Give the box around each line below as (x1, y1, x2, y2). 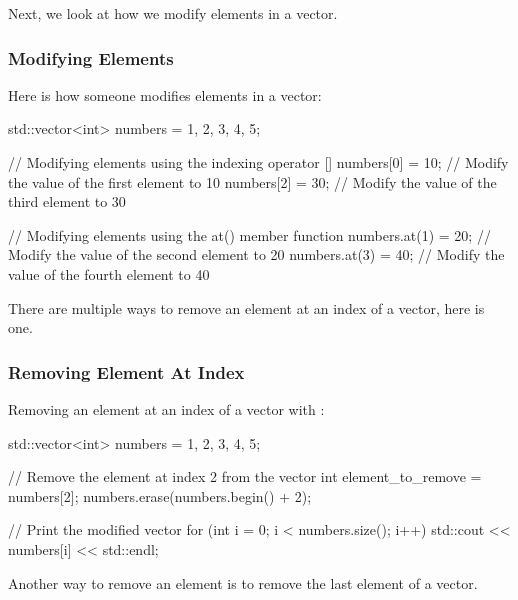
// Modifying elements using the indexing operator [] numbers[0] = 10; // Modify (8, 152, 509, 172)
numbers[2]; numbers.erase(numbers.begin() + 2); (8, 485, 312, 506)
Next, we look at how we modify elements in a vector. (8, 3, 338, 23)
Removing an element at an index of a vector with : (8, 398, 325, 419)
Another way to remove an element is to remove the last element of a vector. (8, 572, 478, 593)
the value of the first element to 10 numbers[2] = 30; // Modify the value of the (8, 171, 497, 192)
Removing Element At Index (8, 359, 245, 384)
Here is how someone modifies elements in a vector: (8, 84, 322, 105)
